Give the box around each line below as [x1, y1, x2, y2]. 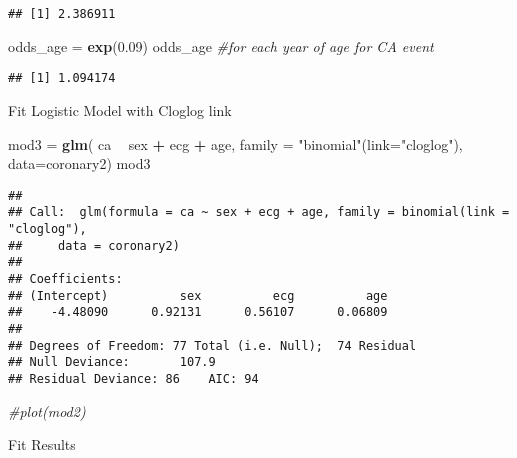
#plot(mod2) [8, 400, 86, 421]
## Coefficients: [8, 271, 123, 286]
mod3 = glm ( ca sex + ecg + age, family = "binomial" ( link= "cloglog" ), [8, 133, 463, 154]
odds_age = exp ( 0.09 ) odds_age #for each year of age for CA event [8, 35, 434, 56]
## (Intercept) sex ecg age [8, 288, 388, 303]
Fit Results [8, 434, 76, 455]
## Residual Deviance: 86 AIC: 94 [8, 371, 259, 386]
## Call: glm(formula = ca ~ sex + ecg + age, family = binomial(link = [8, 205, 510, 220]
